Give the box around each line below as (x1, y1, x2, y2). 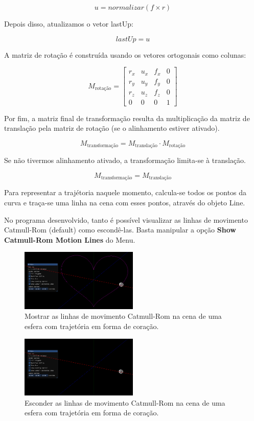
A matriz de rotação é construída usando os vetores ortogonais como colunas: (4, 49, 246, 60)
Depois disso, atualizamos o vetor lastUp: (4, 18, 133, 29)
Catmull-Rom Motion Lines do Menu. (4, 234, 135, 245)
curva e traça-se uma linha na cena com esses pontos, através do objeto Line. (4, 197, 245, 207)
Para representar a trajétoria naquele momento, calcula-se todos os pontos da (4, 187, 247, 198)
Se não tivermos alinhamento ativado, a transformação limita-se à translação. (4, 155, 246, 166)
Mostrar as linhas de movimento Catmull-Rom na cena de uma (25, 311, 222, 321)
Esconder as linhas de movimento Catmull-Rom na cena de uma (25, 397, 225, 408)
